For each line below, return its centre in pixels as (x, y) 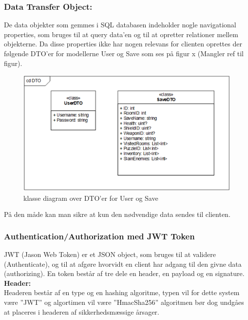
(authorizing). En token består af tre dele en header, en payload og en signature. (124, 273)
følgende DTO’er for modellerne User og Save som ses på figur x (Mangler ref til (124, 53)
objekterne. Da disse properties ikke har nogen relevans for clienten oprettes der (123, 44)
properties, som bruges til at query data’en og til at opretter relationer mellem (121, 34)
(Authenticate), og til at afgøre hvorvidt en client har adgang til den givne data (123, 264)
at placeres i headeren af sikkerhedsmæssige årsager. (82, 311)
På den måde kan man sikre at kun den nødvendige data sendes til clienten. (117, 214)
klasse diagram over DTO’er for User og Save (91, 198)
